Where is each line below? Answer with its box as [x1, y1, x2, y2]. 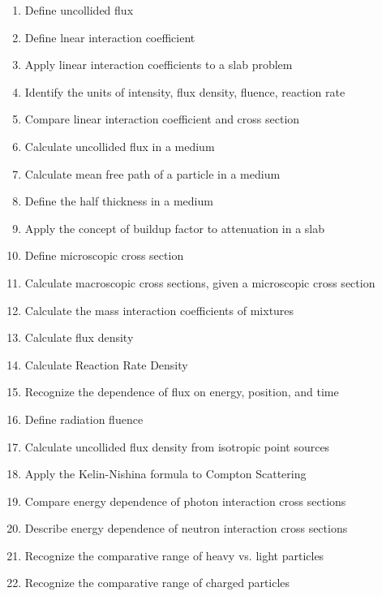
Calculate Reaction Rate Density [24, 356, 188, 373]
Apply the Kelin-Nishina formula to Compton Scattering [24, 465, 307, 482]
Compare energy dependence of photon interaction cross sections [24, 492, 346, 509]
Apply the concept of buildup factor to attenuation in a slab [24, 219, 325, 236]
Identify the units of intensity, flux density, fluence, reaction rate [24, 83, 346, 100]
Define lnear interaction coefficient [24, 28, 195, 45]
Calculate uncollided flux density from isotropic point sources [24, 438, 330, 455]
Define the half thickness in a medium [24, 192, 213, 209]
